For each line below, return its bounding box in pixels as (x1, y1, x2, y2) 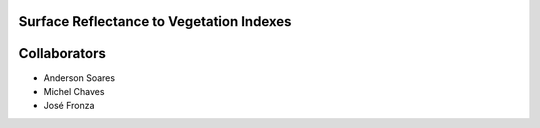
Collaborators (18, 45, 107, 62)
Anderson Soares (43, 71, 115, 84)
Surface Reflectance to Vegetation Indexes (18, 13, 292, 30)
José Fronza (43, 100, 95, 112)
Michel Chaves (43, 85, 105, 97)
